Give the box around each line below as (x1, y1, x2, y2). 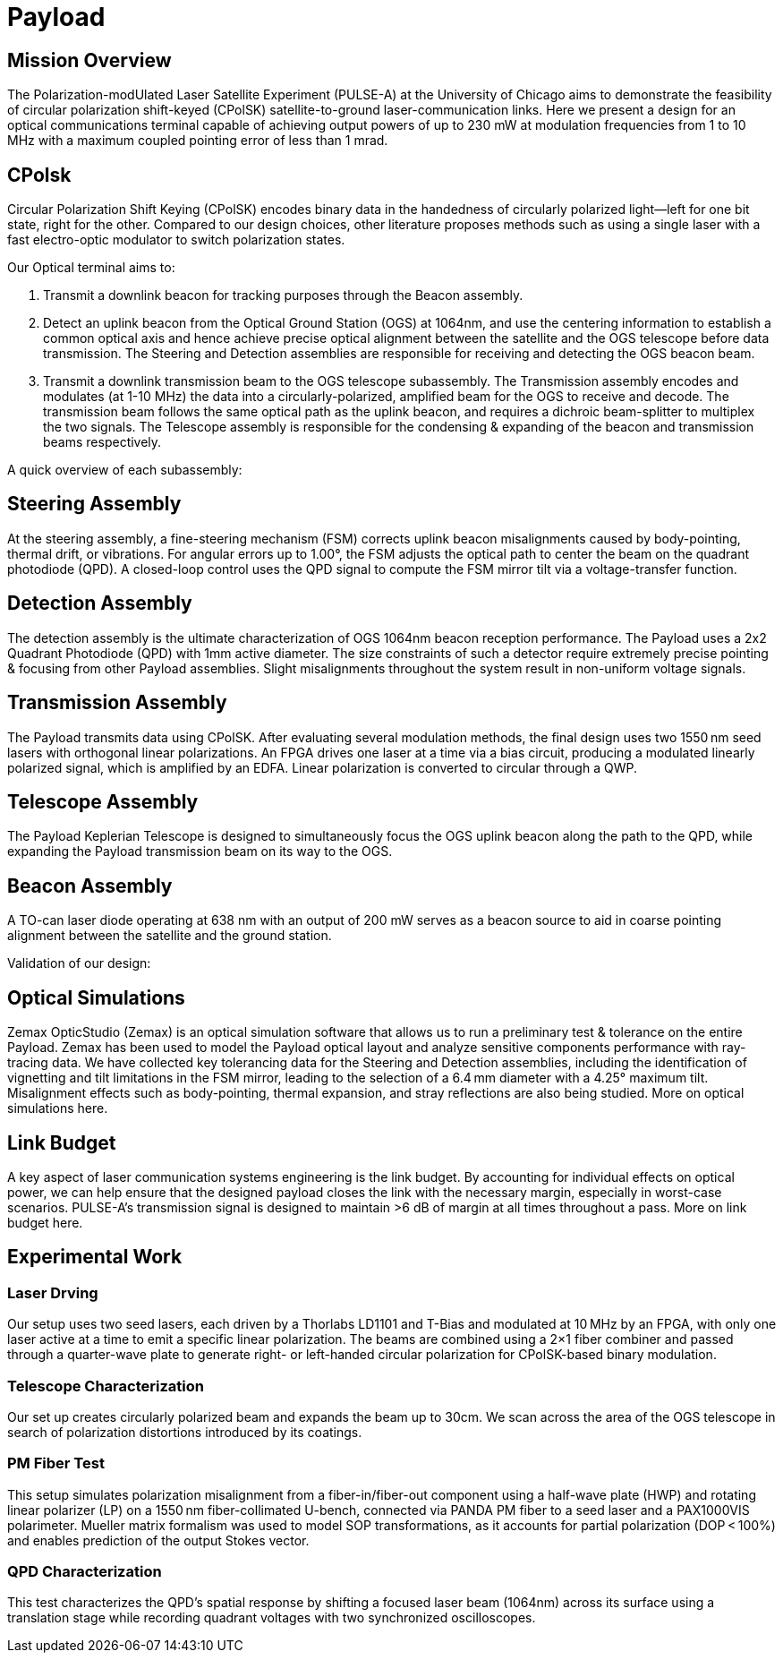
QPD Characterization (7, 1562, 162, 1581)
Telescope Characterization (7, 1376, 204, 1395)
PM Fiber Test (7, 1454, 105, 1473)
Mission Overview (7, 48, 172, 72)
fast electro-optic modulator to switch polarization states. (7, 232, 345, 248)
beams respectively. (43, 434, 162, 450)
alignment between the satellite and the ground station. (7, 928, 332, 944)
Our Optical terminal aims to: (7, 260, 175, 276)
